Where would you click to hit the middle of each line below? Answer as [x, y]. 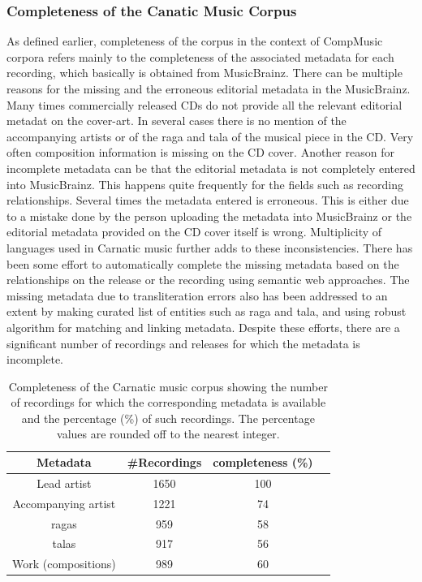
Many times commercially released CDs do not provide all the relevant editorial [205, 104]
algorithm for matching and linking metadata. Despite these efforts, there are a [203, 327]
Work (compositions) [64, 564]
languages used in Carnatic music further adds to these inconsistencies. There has [210, 247]
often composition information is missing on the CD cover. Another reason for [200, 152]
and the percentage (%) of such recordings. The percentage [168, 418]
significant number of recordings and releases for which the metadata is [183, 343]
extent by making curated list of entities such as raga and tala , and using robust [207, 311]
